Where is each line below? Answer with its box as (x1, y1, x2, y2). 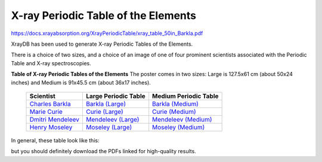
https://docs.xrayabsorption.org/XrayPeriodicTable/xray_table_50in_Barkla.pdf (11, 30, 203, 37)
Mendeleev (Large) (86, 115, 140, 123)
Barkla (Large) (86, 100, 126, 108)
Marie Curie (29, 107, 63, 116)
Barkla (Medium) (152, 100, 199, 108)
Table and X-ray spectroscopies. (11, 59, 92, 66)
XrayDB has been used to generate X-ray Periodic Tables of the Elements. (11, 40, 193, 47)
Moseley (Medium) (152, 123, 205, 131)
